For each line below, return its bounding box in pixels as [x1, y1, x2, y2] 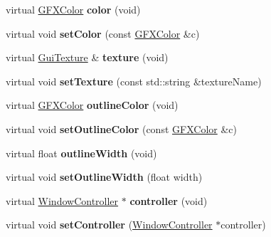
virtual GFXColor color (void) [6, 2, 141, 16]
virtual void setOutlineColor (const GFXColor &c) [6, 121, 237, 136]
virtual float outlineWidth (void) [6, 145, 157, 160]
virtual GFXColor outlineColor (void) [6, 98, 179, 112]
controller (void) [129, 193, 208, 208]
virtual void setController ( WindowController [6, 217, 213, 232]
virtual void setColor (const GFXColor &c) [6, 26, 200, 41]
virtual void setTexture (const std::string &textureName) [6, 73, 262, 88]
